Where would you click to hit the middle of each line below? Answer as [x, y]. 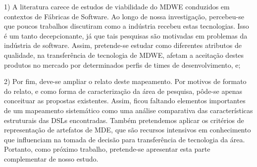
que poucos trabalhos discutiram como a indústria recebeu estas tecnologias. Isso [127, 26]
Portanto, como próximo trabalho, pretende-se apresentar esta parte [107, 149]
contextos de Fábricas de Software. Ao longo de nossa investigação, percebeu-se [124, 16]
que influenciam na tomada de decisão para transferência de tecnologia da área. [125, 139]
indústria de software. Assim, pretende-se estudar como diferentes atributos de [123, 45]
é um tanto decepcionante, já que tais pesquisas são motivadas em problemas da [126, 35]
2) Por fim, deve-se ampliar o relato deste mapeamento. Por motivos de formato [125, 81]
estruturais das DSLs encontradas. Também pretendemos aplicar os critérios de [124, 120]
